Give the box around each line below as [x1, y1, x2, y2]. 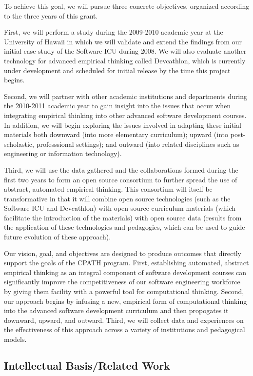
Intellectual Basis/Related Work [4, 357, 170, 373]
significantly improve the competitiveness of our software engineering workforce [4, 277, 240, 287]
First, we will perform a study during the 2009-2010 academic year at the [4, 27, 223, 37]
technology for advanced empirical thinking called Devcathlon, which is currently [4, 55, 246, 65]
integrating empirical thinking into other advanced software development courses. [4, 110, 247, 120]
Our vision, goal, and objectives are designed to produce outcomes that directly [4, 248, 241, 258]
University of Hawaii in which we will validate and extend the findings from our [4, 36, 242, 46]
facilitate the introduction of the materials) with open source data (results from [4, 212, 242, 222]
